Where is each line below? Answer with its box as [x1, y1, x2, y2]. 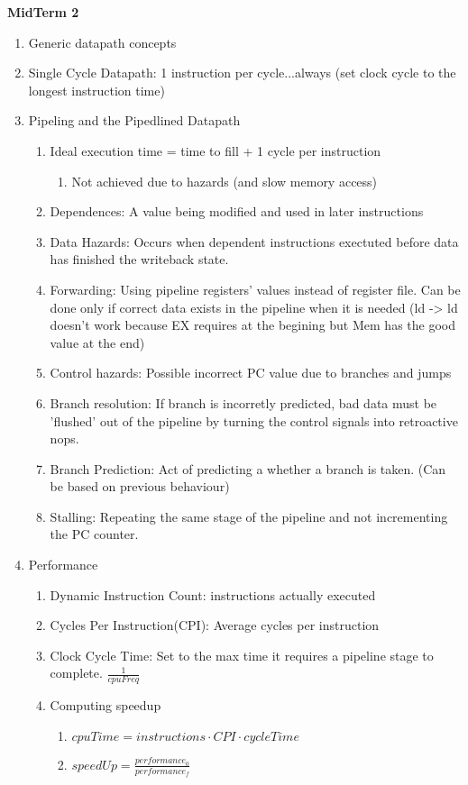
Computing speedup [50, 696, 161, 715]
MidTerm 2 [7, 3, 79, 21]
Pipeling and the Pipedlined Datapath [28, 111, 241, 130]
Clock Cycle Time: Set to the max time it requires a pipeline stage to [50, 645, 434, 664]
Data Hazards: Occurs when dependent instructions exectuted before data [50, 232, 459, 251]
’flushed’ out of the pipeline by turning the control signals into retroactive [50, 411, 458, 430]
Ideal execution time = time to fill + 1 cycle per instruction [50, 141, 381, 160]
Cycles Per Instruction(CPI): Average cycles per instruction [50, 616, 380, 634]
